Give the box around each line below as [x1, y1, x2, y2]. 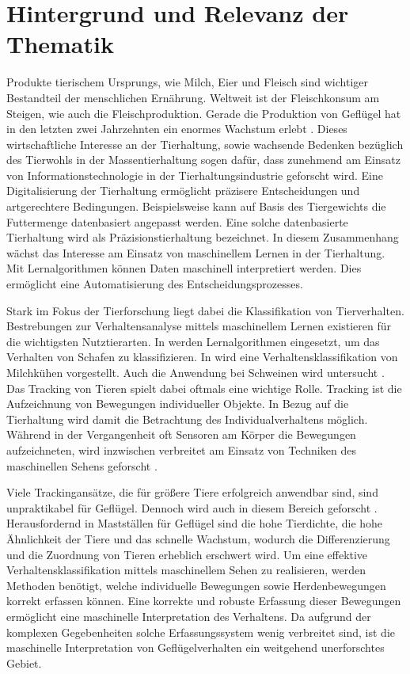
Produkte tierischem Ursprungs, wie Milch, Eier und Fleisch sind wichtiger [6, 74, 369, 90]
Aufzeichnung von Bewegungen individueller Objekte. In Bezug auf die [6, 395, 349, 412]
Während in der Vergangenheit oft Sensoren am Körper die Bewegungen [6, 426, 356, 443]
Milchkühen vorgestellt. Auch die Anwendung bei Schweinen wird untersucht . [6, 364, 385, 380]
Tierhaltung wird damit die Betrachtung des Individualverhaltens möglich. [6, 410, 368, 427]
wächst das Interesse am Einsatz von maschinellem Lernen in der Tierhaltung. [6, 244, 385, 261]
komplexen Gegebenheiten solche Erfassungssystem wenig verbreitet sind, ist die [6, 623, 395, 640]
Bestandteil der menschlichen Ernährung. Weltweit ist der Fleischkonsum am [6, 89, 380, 105]
